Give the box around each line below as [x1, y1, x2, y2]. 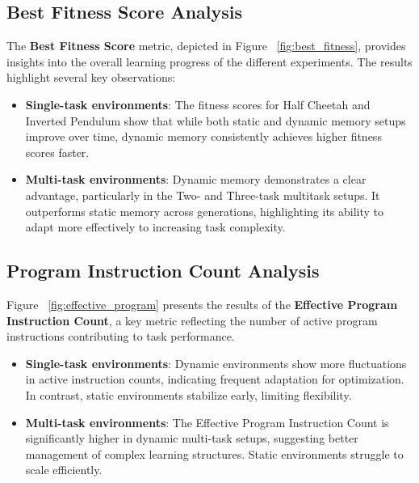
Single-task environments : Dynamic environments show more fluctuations [25, 354, 407, 371]
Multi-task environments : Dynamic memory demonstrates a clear [25, 171, 367, 188]
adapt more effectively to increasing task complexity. [25, 218, 286, 235]
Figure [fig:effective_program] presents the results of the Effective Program [6, 295, 398, 312]
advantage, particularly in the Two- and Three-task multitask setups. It [25, 186, 380, 203]
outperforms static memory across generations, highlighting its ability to [25, 202, 384, 219]
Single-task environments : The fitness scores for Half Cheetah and [25, 95, 371, 112]
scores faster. [25, 143, 90, 160]
